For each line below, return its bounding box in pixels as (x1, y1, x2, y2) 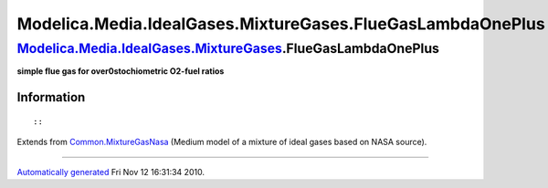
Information (16, 89, 86, 105)
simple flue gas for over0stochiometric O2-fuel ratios (16, 66, 225, 77)
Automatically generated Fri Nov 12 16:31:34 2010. (16, 166, 205, 177)
